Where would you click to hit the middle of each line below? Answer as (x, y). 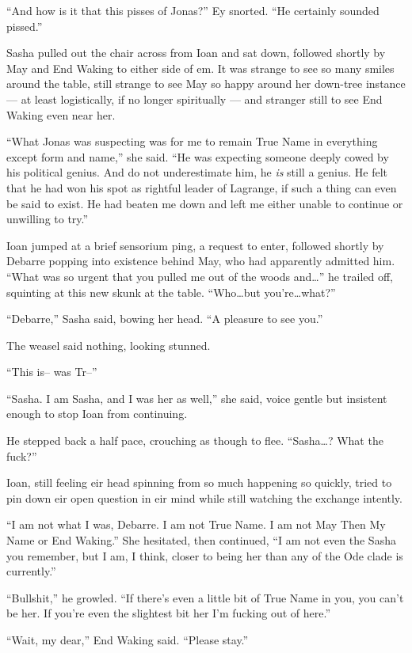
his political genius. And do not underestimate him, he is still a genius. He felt (197, 172)
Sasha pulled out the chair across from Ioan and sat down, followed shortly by (196, 53)
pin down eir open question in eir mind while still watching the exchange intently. (204, 497)
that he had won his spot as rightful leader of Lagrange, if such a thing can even (202, 187)
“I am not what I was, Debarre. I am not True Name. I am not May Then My (196, 524)
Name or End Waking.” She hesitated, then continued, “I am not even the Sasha (201, 540)
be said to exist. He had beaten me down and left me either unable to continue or (205, 203)
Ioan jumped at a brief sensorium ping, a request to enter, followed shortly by (195, 245)
